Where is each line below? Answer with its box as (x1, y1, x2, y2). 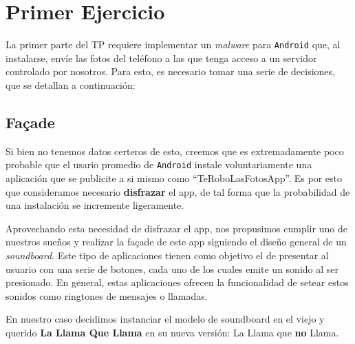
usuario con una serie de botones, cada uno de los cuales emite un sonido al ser (6, 261, 339, 276)
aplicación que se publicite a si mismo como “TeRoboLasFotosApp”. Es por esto (6, 171, 342, 185)
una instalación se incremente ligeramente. (6, 198, 184, 212)
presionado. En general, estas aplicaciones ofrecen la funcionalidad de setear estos (6, 275, 349, 290)
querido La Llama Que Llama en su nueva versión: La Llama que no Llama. (6, 325, 339, 339)
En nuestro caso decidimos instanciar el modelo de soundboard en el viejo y (6, 312, 325, 326)
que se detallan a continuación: (6, 77, 136, 92)
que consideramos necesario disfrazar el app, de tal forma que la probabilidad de (6, 184, 350, 199)
